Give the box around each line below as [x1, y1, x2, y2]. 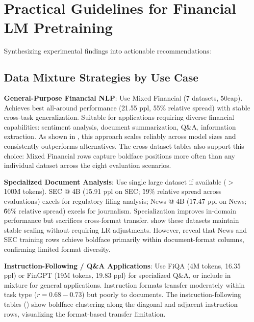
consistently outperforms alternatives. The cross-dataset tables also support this [4, 141, 244, 151]
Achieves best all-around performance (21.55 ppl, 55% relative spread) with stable [4, 102, 251, 112]
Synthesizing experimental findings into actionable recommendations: [4, 46, 211, 56]
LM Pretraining [4, 17, 113, 37]
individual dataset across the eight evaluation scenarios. [4, 160, 171, 170]
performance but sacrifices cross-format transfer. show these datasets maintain [4, 215, 239, 225]
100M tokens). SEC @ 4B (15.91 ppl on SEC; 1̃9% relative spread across [4, 186, 222, 196]
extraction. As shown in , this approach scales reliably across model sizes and [4, 131, 236, 141]
